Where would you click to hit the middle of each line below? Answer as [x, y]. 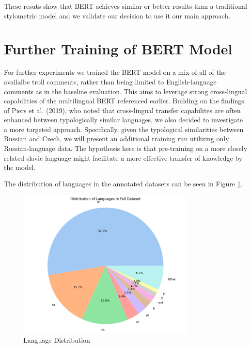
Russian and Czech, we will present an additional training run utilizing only [117, 139]
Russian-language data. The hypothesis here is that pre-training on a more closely [126, 148]
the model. [20, 167]
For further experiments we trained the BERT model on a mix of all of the [115, 72]
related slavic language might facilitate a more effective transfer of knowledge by [123, 157]
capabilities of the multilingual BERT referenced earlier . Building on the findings [124, 101]
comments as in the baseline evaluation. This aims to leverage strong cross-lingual [125, 91]
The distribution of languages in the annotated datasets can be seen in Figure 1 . [123, 183]
